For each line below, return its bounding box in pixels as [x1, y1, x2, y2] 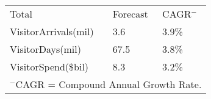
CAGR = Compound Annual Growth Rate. [15, 77, 202, 91]
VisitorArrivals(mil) [10, 24, 94, 38]
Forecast [112, 7, 148, 21]
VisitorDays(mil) [10, 42, 81, 56]
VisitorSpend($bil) [10, 60, 89, 73]
